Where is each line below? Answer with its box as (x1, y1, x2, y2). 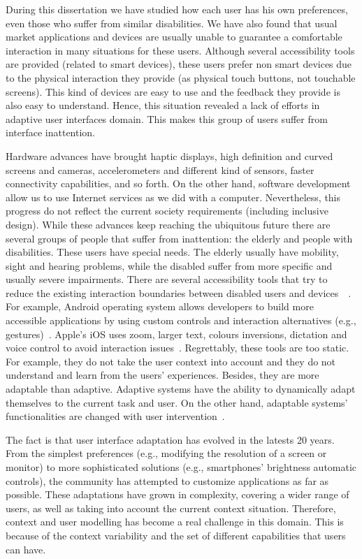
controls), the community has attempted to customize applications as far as (6, 473, 329, 488)
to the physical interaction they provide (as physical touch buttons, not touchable (6, 70, 356, 85)
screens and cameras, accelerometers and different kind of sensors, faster (6, 162, 314, 177)
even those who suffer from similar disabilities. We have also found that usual (6, 15, 338, 30)
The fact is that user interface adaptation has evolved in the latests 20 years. (6, 432, 335, 447)
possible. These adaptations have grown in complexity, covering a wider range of (6, 487, 349, 502)
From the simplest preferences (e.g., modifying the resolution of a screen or (6, 446, 327, 460)
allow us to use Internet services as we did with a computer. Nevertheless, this (6, 189, 341, 204)
